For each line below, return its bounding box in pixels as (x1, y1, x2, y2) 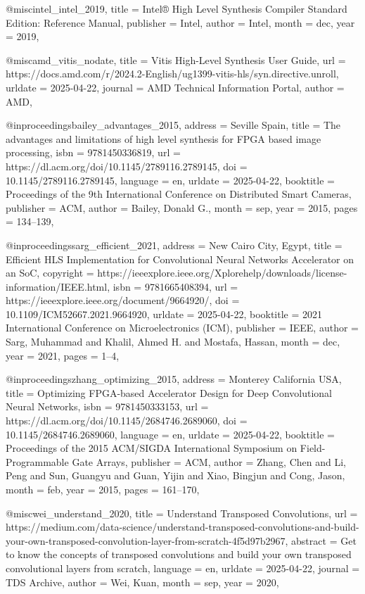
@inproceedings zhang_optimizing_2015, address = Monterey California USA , (6, 372, 342, 386)
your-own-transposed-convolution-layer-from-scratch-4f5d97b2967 (6, 533, 286, 548)
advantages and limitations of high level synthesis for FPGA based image (6, 131, 321, 146)
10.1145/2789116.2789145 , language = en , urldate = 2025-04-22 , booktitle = (6, 172, 335, 187)
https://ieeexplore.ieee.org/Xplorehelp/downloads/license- (97, 265, 347, 280)
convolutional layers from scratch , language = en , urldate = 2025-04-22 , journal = (6, 560, 360, 575)
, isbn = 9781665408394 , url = (107, 279, 238, 293)
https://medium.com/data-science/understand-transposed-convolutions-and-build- (6, 519, 359, 534)
